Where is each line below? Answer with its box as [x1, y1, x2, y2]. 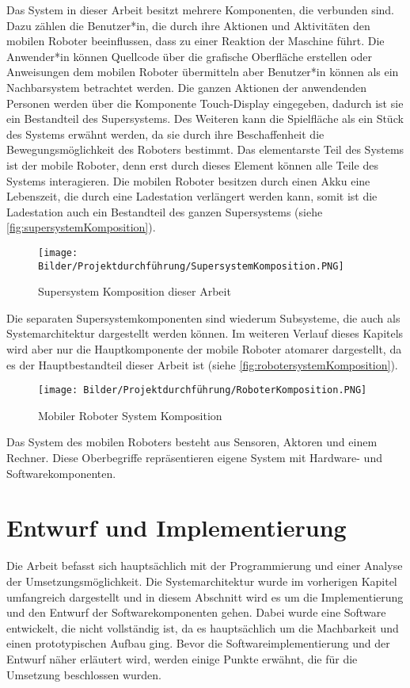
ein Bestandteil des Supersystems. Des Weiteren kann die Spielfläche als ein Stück [6, 110, 404, 127]
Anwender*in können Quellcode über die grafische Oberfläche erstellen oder [6, 48, 373, 64]
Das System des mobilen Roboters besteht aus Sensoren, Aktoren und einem [6, 434, 378, 450]
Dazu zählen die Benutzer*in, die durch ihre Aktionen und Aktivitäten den [6, 17, 370, 33]
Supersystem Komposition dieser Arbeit [38, 283, 231, 300]
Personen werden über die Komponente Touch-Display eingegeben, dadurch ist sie [6, 94, 404, 111]
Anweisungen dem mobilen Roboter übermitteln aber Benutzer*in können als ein [6, 63, 399, 80]
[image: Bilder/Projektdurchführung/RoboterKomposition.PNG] [38, 384, 367, 396]
